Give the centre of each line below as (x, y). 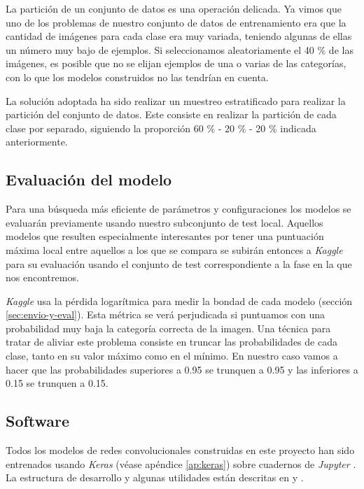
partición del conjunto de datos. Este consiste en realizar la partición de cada (171, 114)
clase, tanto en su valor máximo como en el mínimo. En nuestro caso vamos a (172, 356)
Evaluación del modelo (89, 179)
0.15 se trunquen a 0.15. (57, 383)
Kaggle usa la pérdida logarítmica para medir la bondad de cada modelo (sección (179, 300)
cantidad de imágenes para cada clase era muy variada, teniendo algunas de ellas (179, 36)
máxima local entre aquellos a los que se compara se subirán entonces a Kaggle (174, 249)
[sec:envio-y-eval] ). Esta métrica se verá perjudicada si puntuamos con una (166, 314)
